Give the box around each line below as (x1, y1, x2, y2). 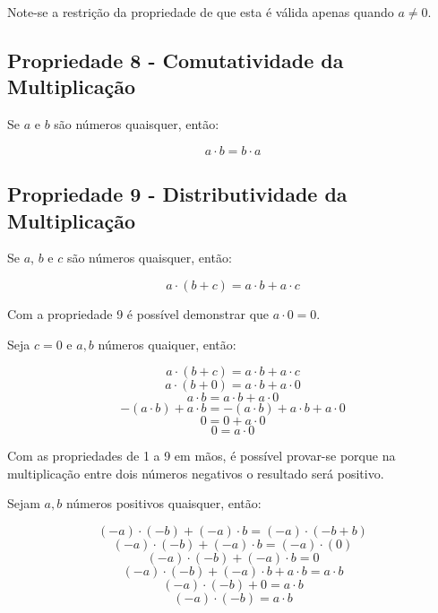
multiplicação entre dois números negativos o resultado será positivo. (7, 463, 384, 482)
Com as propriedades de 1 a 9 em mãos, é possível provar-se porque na (7, 446, 396, 465)
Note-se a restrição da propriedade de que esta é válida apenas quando (7, 3, 394, 21)
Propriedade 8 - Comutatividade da (7, 46, 344, 73)
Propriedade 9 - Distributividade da (7, 180, 348, 208)
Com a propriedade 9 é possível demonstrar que (7, 304, 270, 323)
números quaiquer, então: (98, 334, 236, 353)
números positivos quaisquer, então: (65, 494, 262, 513)
